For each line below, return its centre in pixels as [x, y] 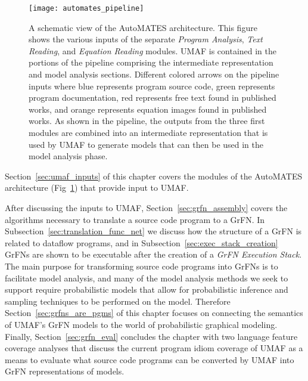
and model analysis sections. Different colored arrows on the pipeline [154, 74]
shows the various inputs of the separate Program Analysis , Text [146, 39]
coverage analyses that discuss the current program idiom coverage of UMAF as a [154, 348]
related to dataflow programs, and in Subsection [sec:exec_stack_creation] [141, 242]
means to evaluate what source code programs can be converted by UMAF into [150, 359]
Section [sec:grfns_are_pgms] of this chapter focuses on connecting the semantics [154, 313]
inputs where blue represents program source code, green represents [152, 86]
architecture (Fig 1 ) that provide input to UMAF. [97, 188]
